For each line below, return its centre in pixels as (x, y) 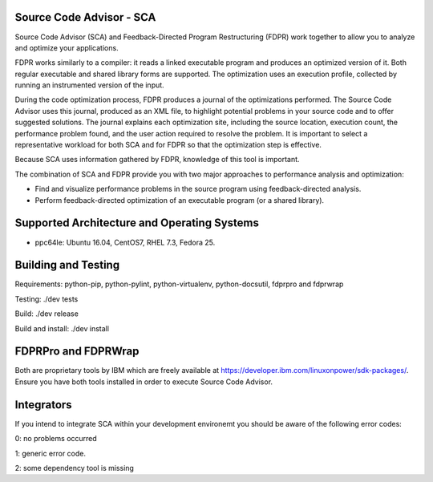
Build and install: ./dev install (62, 328)
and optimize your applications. (67, 47)
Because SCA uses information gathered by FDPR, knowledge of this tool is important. (157, 160)
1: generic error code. (51, 453)
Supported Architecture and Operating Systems (137, 223)
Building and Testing (67, 265)
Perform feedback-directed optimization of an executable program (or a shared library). (180, 200)
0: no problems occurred (56, 439)
